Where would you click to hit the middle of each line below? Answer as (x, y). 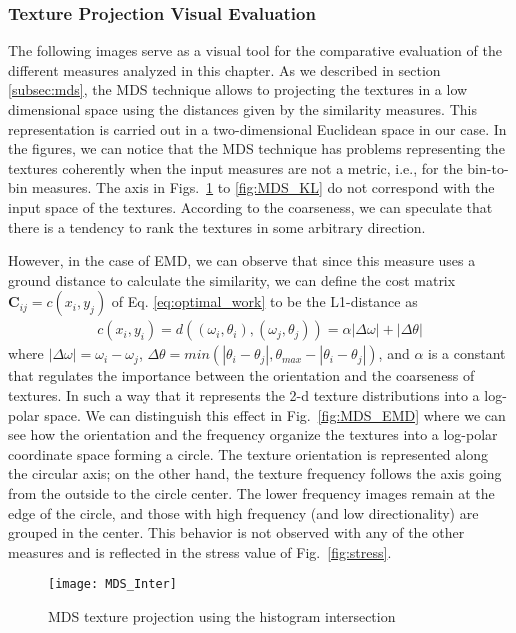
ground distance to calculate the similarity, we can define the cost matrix (232, 279)
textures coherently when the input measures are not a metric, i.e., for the (235, 167)
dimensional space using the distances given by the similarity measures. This (242, 109)
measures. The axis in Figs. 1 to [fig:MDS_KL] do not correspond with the (263, 187)
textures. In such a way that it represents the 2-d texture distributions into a (244, 394)
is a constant (467, 353)
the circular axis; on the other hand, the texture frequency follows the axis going (255, 473)
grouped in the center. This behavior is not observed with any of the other (236, 532)
